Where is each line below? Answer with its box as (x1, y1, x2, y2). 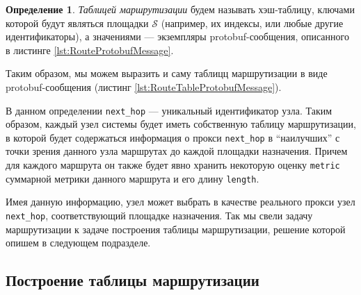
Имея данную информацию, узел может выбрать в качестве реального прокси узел (6, 194, 355, 209)
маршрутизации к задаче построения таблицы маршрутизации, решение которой (6, 221, 346, 236)
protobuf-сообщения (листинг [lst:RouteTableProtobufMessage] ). (6, 79, 282, 94)
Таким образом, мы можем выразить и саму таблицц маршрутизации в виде (6, 66, 328, 81)
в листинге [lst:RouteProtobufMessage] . (6, 42, 174, 57)
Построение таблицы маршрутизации (6, 269, 259, 291)
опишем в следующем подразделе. (6, 235, 151, 250)
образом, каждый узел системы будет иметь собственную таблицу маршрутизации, (6, 117, 356, 131)
